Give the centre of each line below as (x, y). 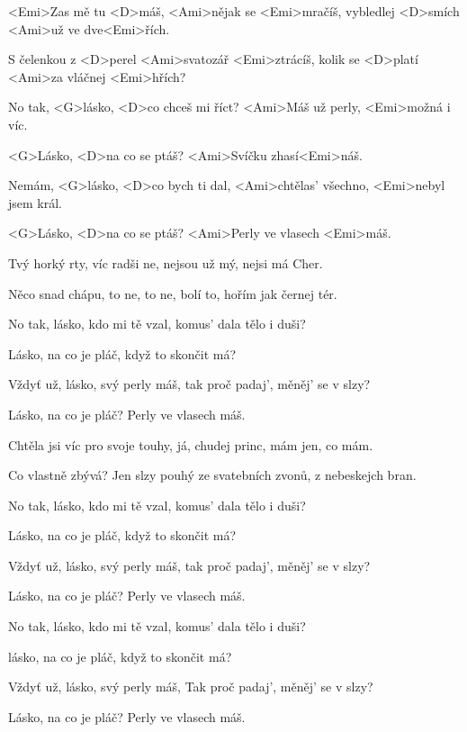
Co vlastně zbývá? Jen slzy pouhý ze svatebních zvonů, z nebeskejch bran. (212, 475)
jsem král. (36, 202)
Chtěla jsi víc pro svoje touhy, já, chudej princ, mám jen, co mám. (191, 444)
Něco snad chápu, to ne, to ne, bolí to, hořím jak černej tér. (173, 293)
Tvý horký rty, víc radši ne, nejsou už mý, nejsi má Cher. (166, 262)
